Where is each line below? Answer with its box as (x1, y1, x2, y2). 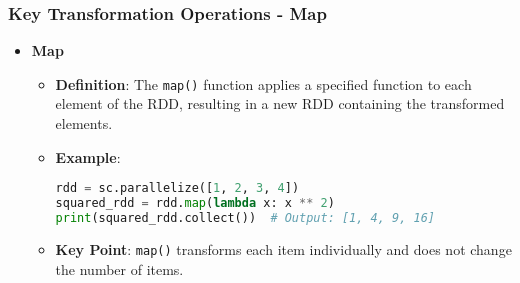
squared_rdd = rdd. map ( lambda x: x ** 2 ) (55, 196, 335, 211)
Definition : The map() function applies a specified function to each (55, 73, 472, 94)
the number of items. (55, 258, 184, 279)
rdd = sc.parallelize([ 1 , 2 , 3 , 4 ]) (55, 181, 300, 196)
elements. (55, 113, 113, 134)
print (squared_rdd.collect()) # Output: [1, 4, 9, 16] (55, 211, 436, 225)
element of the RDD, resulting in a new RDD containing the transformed (55, 93, 505, 114)
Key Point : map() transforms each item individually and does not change (55, 238, 512, 259)
